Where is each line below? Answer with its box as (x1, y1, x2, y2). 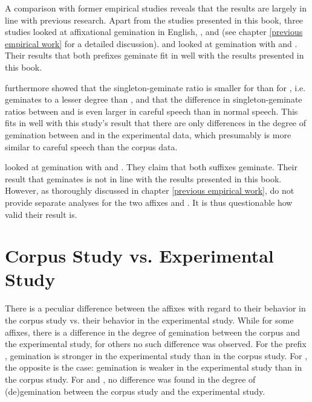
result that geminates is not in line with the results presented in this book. (5, 172, 282, 185)
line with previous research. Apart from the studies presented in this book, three (5, 13, 304, 26)
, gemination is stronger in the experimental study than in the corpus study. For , (5, 349, 308, 362)
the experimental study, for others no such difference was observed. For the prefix (5, 337, 307, 350)
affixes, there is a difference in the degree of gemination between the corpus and (5, 325, 300, 338)
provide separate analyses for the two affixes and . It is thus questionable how (5, 196, 293, 208)
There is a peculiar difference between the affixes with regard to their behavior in (5, 302, 306, 314)
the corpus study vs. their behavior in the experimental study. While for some (5, 314, 294, 326)
